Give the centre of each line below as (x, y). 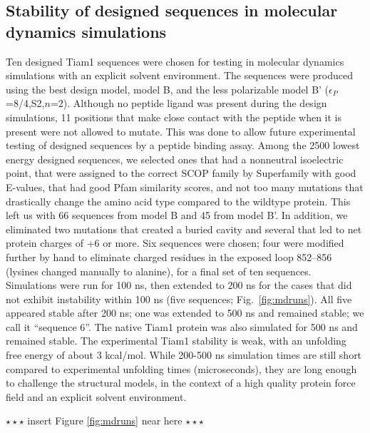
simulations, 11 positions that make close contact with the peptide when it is (174, 117)
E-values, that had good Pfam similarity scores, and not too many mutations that (185, 187)
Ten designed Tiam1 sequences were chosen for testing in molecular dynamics (175, 61)
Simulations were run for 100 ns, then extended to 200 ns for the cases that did (179, 285)
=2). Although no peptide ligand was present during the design (189, 103)
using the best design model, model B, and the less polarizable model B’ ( (168, 89)
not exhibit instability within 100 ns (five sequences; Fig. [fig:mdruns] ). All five (179, 299)
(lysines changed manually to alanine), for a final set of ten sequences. (159, 271)
